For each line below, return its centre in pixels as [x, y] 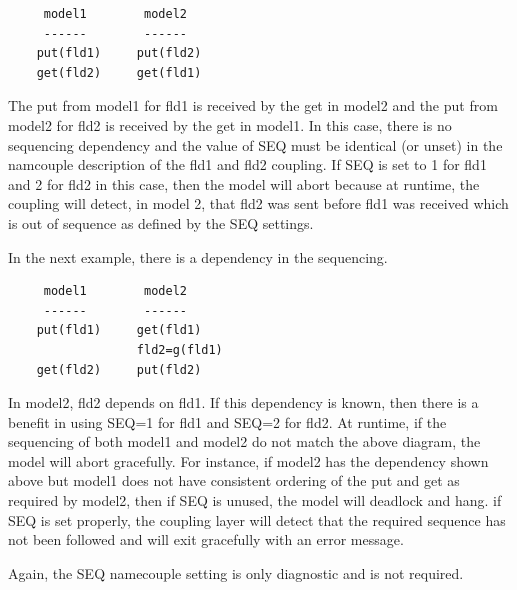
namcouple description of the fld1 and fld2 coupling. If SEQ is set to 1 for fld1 [247, 164]
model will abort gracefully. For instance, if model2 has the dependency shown [248, 460]
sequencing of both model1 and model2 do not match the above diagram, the [244, 441]
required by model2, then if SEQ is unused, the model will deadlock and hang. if [255, 500]
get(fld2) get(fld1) [119, 72]
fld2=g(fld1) [179, 349]
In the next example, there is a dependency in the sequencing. [198, 256]
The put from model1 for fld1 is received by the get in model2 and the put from [253, 105]
